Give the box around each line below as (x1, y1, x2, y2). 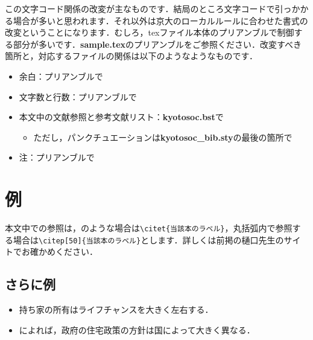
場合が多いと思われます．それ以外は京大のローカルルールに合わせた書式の (13, 14, 308, 27)
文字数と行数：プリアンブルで (19, 90, 137, 103)
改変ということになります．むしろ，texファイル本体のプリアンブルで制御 (5, 26, 294, 39)
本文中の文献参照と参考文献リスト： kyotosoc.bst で (19, 111, 224, 123)
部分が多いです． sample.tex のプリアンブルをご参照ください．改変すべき (13, 37, 302, 50)
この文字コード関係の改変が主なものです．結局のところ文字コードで (5, 2, 275, 14)
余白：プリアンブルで (19, 69, 103, 82)
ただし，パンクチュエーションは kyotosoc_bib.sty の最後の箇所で (33, 130, 292, 143)
